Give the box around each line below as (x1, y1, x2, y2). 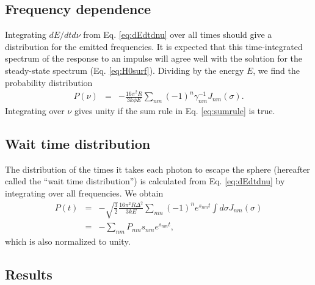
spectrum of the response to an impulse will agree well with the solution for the (5, 52, 303, 65)
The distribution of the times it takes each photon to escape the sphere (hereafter (5, 162, 310, 175)
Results (5, 264, 52, 283)
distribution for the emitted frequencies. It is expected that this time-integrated (5, 40, 303, 52)
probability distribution (5, 76, 93, 88)
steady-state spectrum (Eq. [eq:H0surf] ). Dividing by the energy (5, 63, 244, 76)
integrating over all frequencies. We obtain (5, 187, 164, 200)
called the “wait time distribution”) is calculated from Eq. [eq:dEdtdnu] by (5, 175, 285, 187)
